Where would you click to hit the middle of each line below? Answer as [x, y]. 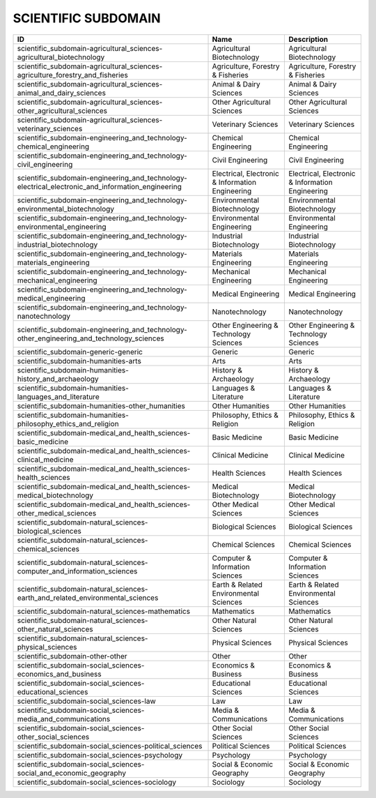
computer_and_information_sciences [77, 571]
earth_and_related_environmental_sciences [88, 598]
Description [308, 39]
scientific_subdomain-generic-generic [80, 352]
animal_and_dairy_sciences [61, 93]
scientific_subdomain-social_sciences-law [86, 701]
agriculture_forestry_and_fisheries [72, 75]
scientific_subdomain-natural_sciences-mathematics [104, 611]
